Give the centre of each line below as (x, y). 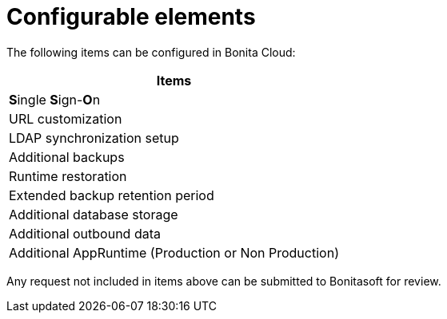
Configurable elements (131, 17)
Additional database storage (94, 214)
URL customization (66, 118)
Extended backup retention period (112, 195)
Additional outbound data (85, 233)
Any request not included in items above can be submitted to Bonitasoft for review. (224, 281)
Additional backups (67, 157)
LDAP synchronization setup (94, 138)
